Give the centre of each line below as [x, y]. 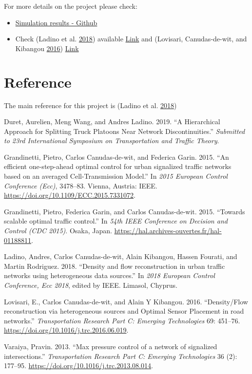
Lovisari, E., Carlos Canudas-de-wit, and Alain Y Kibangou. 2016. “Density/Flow [126, 301]
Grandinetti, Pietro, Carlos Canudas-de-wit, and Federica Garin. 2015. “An [116, 157]
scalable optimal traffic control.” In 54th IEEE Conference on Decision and [116, 221]
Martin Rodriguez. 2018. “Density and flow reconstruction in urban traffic [115, 266]
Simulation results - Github [56, 22]
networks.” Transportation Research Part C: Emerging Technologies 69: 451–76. [122, 320]
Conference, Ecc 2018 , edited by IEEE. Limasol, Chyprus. [91, 285]
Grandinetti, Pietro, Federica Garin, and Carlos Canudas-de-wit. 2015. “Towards [125, 211]
